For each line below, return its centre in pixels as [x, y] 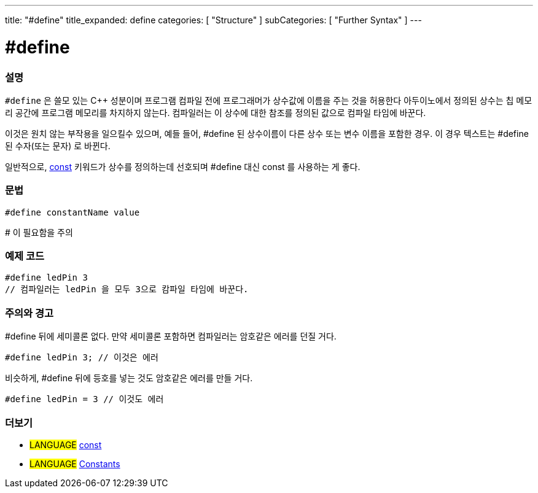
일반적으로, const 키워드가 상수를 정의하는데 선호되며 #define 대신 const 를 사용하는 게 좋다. [183, 166]
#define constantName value [72, 212]
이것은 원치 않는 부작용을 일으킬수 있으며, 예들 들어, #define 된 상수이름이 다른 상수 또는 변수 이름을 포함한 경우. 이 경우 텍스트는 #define [267, 133]
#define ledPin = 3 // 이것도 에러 [84, 399]
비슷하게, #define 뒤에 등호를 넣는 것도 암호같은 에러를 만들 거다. [129, 378]
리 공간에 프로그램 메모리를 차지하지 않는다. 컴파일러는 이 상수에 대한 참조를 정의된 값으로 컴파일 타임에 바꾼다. [216, 112]
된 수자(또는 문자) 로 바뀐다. [58, 146]
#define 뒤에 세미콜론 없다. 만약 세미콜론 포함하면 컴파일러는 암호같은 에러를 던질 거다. [171, 336]
